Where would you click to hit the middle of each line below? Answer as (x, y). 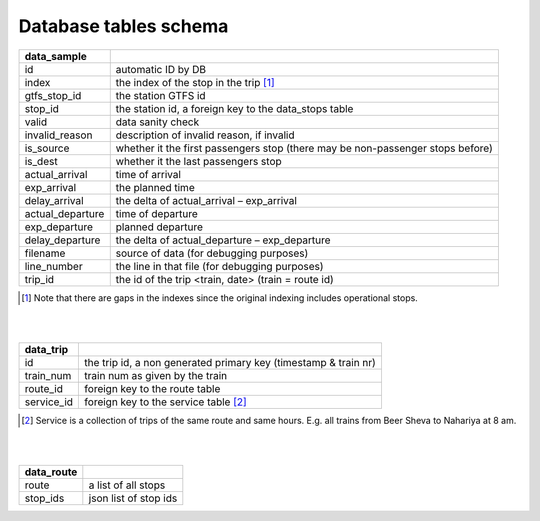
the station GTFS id (160, 95)
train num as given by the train (156, 375)
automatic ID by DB (161, 69)
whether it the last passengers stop (198, 161)
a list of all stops (127, 485)
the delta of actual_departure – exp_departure (223, 240)
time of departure (157, 213)
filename (45, 253)
